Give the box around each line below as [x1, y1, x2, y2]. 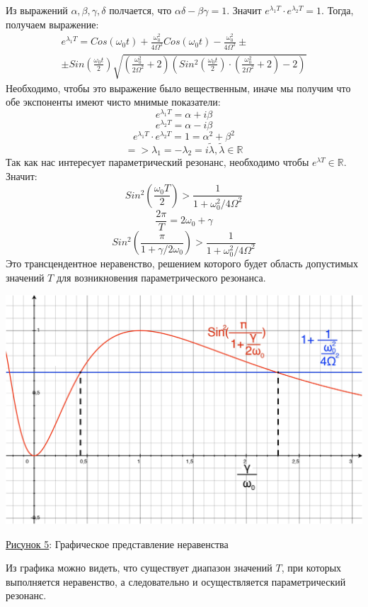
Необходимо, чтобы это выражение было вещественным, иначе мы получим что [6, 80, 351, 95]
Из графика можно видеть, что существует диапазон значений [6, 560, 272, 575]
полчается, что [109, 3, 172, 17]
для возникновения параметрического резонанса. [56, 269, 266, 284]
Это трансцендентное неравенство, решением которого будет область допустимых [6, 256, 358, 271]
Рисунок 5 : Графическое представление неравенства [6, 536, 229, 551]
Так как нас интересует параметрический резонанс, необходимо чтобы [6, 155, 309, 169]
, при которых [281, 560, 342, 575]
